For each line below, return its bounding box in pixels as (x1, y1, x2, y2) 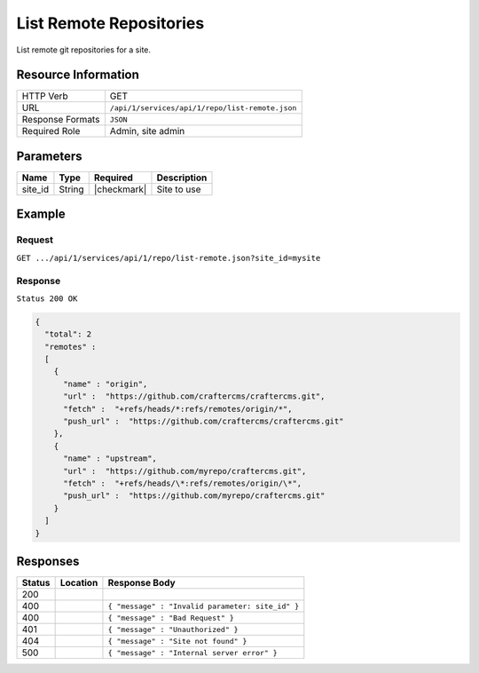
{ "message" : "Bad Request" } (107, 613, 234, 622)
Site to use (156, 183, 201, 195)
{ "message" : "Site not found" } (107, 636, 247, 645)
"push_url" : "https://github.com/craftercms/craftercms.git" (63, 416, 344, 426)
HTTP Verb (21, 90, 68, 102)
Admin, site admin (109, 125, 185, 138)
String (59, 183, 84, 195)
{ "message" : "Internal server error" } (107, 648, 279, 657)
